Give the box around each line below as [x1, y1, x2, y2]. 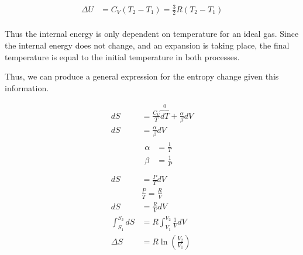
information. [5, 81, 49, 94]
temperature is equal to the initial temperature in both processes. [5, 50, 240, 63]
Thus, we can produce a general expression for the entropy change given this [5, 70, 279, 82]
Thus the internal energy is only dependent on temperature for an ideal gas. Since [5, 27, 299, 40]
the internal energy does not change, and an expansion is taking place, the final [5, 39, 290, 51]
